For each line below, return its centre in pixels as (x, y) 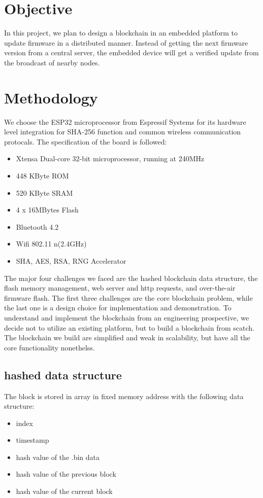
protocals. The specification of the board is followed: (86, 141)
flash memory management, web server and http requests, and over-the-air (120, 288)
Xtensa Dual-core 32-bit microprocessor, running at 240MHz (110, 158)
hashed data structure (63, 375)
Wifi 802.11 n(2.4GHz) (51, 244)
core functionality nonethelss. (50, 347)
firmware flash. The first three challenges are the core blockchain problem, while (128, 297)
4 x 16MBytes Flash (47, 210)
